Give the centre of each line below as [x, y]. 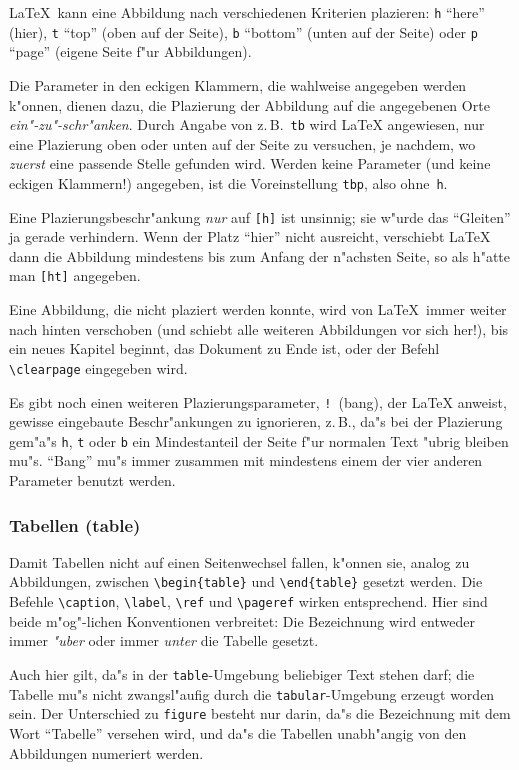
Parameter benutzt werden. [92, 480]
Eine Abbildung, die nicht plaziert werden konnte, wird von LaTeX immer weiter [258, 309]
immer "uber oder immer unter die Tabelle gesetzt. [164, 640]
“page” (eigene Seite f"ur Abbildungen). [130, 51]
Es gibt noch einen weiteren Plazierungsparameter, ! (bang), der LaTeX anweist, [258, 401]
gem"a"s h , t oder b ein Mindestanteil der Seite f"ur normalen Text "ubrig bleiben [259, 440]
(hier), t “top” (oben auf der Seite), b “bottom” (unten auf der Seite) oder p [243, 31]
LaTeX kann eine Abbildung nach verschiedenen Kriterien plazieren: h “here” [247, 12]
